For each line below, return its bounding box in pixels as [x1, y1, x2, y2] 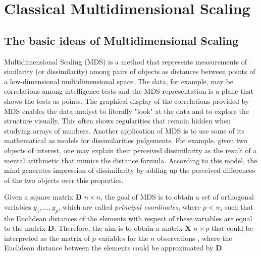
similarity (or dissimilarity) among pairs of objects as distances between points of [4, 66, 255, 77]
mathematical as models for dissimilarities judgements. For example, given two [4, 135, 247, 146]
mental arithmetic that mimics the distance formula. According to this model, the [4, 155, 257, 165]
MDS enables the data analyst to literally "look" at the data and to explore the [4, 105, 249, 116]
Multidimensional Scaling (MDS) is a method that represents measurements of [4, 56, 247, 67]
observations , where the [157, 232, 232, 243]
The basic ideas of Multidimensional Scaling [4, 32, 239, 48]
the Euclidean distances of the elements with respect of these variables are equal [4, 213, 252, 223]
